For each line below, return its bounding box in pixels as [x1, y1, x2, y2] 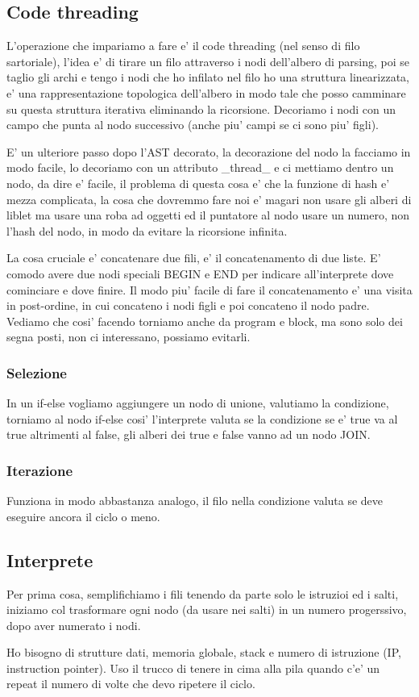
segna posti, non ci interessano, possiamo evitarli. [6, 328, 251, 345]
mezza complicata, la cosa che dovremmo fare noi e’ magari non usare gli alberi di [6, 190, 412, 207]
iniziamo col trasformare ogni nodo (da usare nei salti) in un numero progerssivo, [6, 601, 407, 618]
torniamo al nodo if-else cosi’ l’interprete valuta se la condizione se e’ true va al [6, 410, 398, 427]
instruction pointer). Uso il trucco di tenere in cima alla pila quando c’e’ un [6, 659, 380, 676]
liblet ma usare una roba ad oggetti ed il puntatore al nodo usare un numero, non [6, 207, 410, 223]
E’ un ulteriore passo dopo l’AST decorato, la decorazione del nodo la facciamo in [6, 143, 411, 160]
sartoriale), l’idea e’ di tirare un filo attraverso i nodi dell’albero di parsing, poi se [6, 52, 410, 69]
